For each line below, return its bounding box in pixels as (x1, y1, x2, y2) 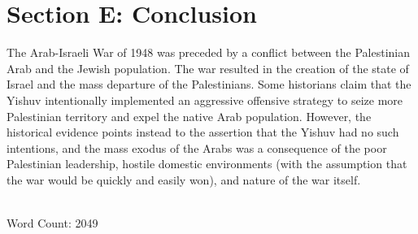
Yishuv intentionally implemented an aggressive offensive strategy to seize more (7, 91, 403, 108)
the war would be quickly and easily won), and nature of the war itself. (7, 171, 361, 188)
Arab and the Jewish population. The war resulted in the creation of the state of (7, 59, 409, 76)
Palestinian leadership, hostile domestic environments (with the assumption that (7, 155, 407, 172)
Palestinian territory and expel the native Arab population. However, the (7, 107, 372, 124)
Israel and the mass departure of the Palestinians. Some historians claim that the (7, 76, 411, 93)
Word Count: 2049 (7, 214, 98, 232)
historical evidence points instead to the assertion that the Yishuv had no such (7, 123, 399, 141)
